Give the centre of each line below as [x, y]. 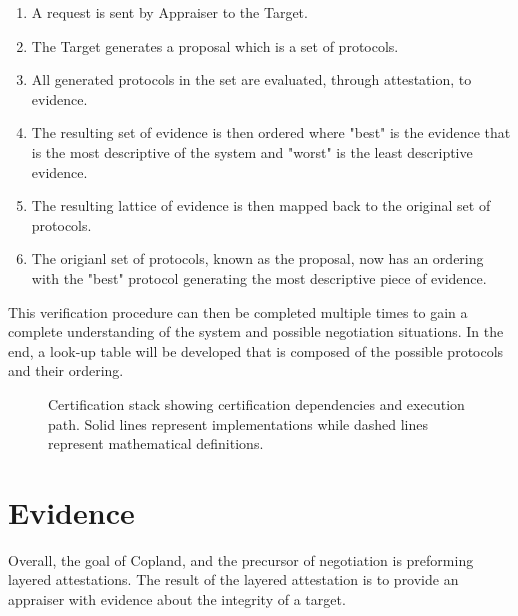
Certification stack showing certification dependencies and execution [256, 403]
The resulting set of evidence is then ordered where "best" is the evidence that [271, 132]
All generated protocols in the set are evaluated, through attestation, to [251, 79]
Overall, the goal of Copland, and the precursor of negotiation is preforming [241, 559]
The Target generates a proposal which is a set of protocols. [215, 45]
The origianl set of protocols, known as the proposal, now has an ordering [257, 258]
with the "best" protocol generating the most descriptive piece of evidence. [259, 277]
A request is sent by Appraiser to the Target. [169, 12]
